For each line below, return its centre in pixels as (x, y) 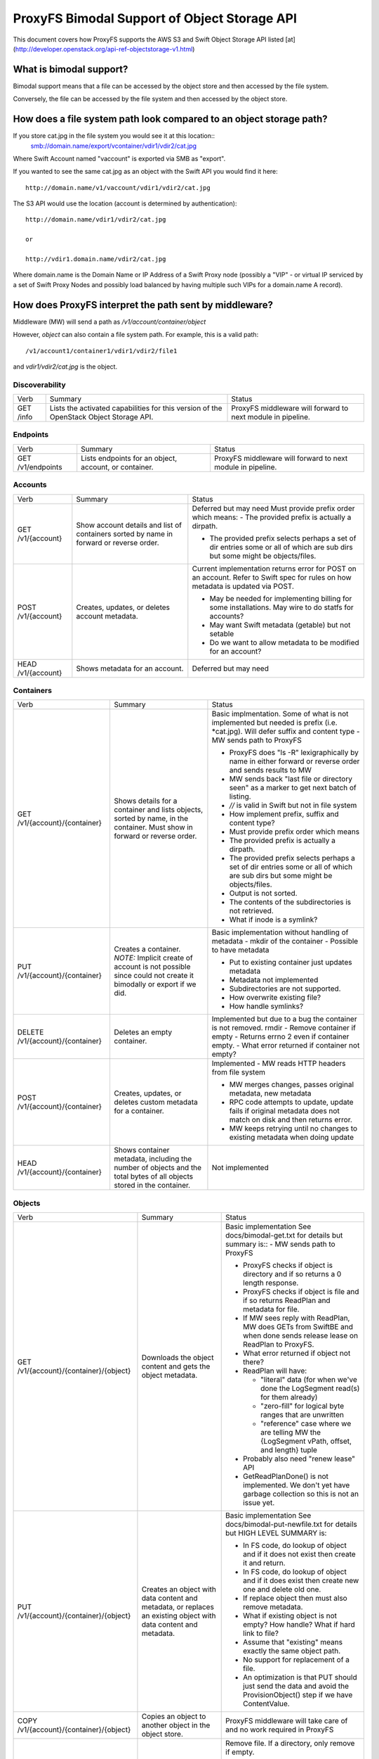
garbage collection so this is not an (301, 1494)
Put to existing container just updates (291, 963)
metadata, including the (153, 1159)
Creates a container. (147, 949)
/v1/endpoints (40, 466)
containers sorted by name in (125, 533)
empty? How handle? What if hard (299, 1625)
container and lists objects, (159, 810)
